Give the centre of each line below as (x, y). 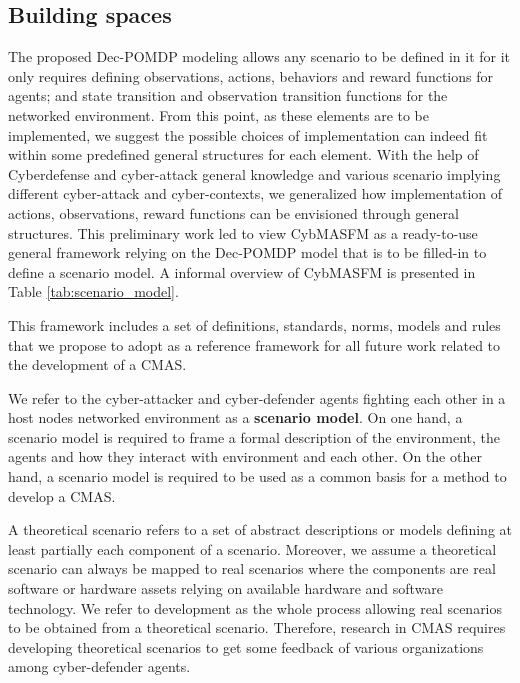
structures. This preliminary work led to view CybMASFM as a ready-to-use (243, 232)
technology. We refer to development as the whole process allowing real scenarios (255, 607)
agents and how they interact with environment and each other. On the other (245, 456)
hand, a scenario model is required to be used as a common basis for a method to (257, 476)
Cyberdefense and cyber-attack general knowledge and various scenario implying (254, 173)
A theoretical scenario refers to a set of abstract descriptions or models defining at (260, 529)
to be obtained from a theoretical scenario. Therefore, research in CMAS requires (257, 627)
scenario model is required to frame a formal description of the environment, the (254, 436)
